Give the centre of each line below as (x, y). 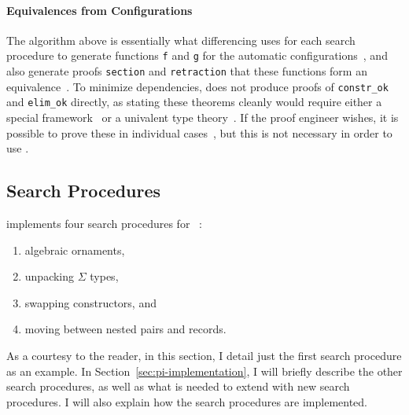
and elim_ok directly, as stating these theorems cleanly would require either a (194, 102)
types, (104, 276)
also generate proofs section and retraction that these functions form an (187, 71)
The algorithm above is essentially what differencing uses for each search (181, 40)
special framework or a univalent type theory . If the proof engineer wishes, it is (203, 118)
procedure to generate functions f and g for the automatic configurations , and (197, 55)
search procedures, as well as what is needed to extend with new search (178, 386)
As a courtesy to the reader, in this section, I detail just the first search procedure (204, 355)
